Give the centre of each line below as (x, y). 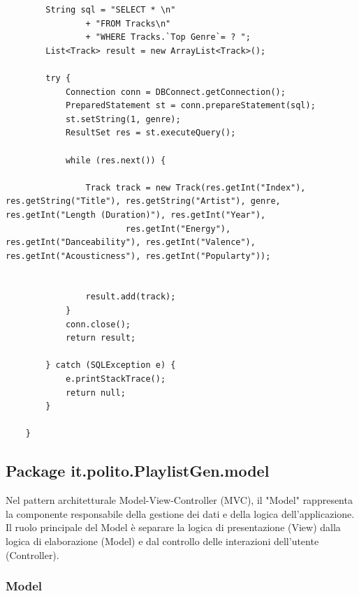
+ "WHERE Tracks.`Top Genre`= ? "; (168, 37)
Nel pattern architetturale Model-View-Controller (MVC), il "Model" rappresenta (179, 500)
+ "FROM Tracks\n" (128, 23)
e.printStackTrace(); (116, 379)
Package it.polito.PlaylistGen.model (138, 471)
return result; (101, 338)
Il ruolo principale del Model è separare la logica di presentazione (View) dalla (173, 527)
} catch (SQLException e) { (111, 365)
